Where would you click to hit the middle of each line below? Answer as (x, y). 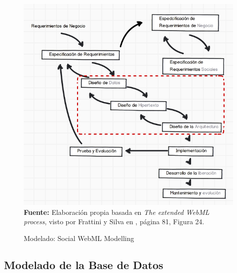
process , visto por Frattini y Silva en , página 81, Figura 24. (114, 222)
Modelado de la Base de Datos (84, 264)
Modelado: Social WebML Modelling (79, 238)
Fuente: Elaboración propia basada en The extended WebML (117, 212)
